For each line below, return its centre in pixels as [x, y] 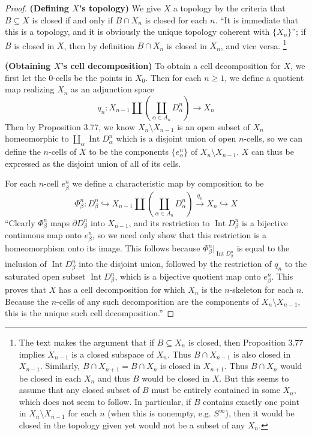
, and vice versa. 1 [253, 44]
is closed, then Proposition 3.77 [246, 342]
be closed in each [50, 378]
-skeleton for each [262, 289]
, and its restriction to [169, 222]
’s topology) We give [120, 8]
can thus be [273, 151]
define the [23, 151]
